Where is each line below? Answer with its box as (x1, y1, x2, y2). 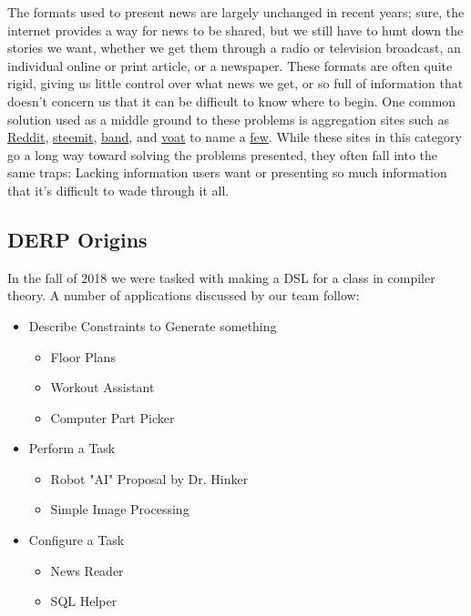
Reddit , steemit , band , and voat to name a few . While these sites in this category (7, 127, 462, 146)
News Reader (50, 560, 124, 580)
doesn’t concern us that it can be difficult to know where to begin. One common (7, 91, 456, 110)
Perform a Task (28, 439, 116, 458)
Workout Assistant (50, 378, 155, 397)
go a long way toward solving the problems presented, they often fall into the (7, 145, 438, 164)
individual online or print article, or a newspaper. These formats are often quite (7, 56, 453, 75)
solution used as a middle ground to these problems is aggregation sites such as (7, 109, 450, 128)
